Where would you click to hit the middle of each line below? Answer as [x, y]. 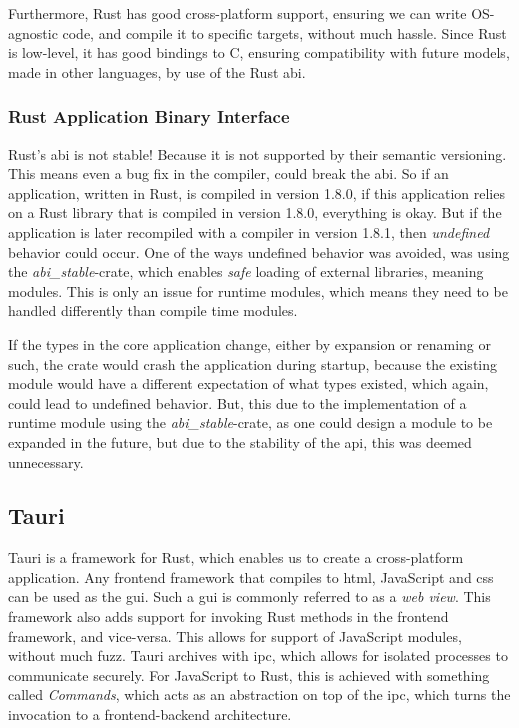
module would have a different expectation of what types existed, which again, [248, 383]
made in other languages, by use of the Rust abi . [157, 71]
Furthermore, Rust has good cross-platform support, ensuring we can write [237, 13]
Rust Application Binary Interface [149, 116]
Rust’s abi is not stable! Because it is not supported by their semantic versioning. [257, 153]
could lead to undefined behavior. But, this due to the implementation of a [237, 402]
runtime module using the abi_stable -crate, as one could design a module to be [250, 422]
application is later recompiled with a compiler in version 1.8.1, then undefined [249, 231]
